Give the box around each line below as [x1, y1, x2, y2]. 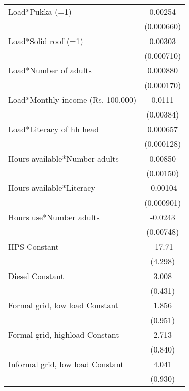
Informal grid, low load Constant [8, 358, 124, 370]
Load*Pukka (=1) [8, 6, 72, 17]
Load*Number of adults [8, 64, 92, 76]
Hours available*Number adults [8, 152, 119, 164]
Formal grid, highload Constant [8, 329, 119, 340]
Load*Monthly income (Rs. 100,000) [8, 94, 137, 105]
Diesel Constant [8, 270, 64, 282]
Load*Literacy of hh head [8, 123, 99, 135]
